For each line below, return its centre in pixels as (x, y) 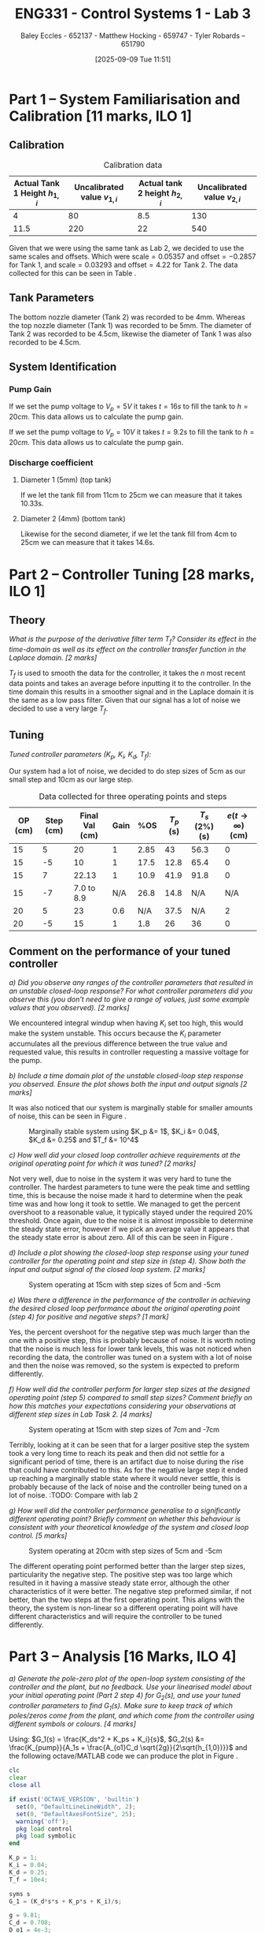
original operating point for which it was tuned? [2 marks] (102, 1163)
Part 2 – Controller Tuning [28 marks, (132, 575)
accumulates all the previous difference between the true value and (118, 1043)
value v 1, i (99, 197)
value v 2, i (222, 197)
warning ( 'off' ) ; (42, 1821)
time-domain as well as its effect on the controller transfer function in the (128, 649)
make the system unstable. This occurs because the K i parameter (115, 1034)
